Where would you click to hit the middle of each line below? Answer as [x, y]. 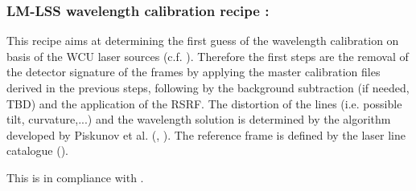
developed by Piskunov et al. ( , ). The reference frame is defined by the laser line [206, 134]
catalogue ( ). [38, 150]
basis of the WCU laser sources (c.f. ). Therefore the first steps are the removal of [208, 56]
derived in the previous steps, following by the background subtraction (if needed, [208, 87]
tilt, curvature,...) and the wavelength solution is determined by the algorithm [199, 119]
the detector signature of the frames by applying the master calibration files [194, 72]
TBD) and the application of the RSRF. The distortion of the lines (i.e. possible [204, 103]
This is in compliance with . [75, 177]
